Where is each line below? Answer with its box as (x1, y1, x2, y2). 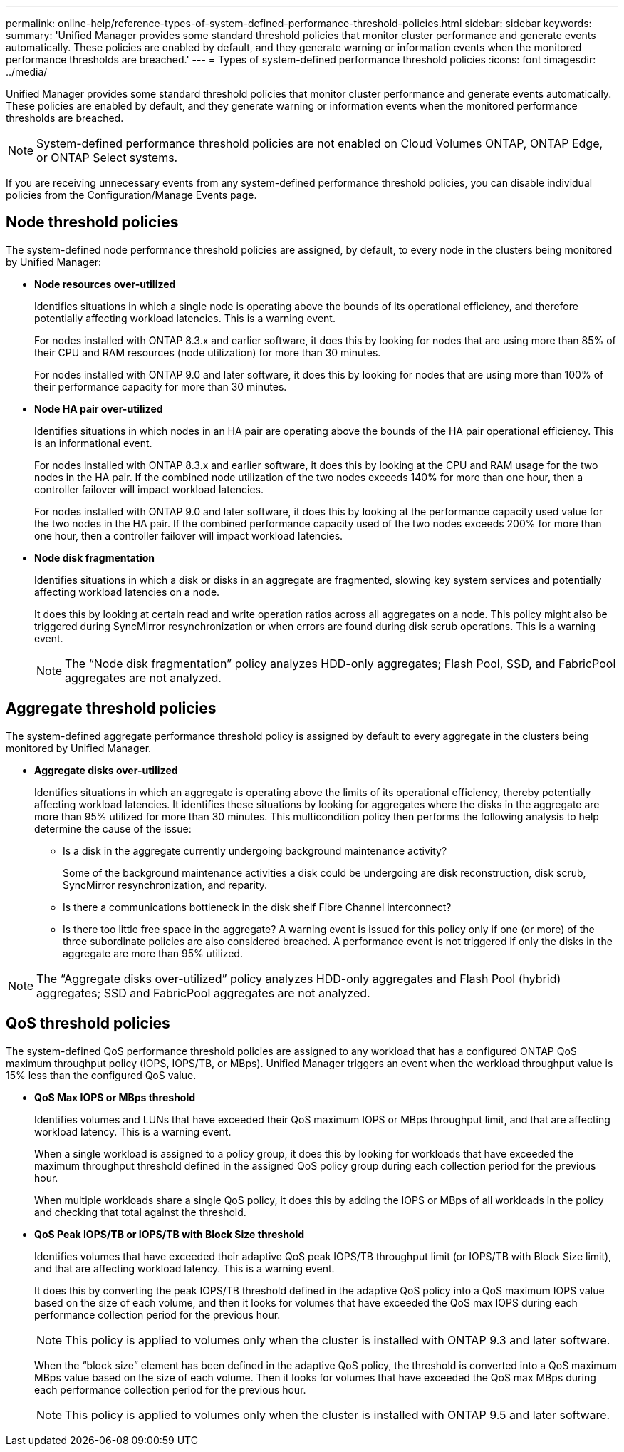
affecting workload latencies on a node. (34, 585, 220, 598)
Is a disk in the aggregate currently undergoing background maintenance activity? (63, 844, 447, 857)
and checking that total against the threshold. (34, 1205, 246, 1218)
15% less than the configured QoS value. (6, 1069, 197, 1081)
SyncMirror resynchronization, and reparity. (63, 878, 267, 891)
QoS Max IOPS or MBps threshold (34, 1091, 196, 1103)
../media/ (6, 66, 48, 78)
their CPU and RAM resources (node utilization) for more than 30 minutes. (34, 346, 381, 359)
